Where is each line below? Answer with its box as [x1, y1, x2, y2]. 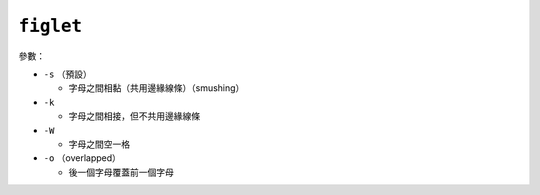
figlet [18, 15, 83, 37]
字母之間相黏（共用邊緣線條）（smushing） [68, 82, 245, 94]
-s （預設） [43, 68, 92, 80]
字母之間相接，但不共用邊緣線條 [68, 110, 200, 122]
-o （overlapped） [43, 152, 122, 164]
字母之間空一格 [68, 138, 130, 150]
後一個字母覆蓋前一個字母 [68, 166, 174, 178]
